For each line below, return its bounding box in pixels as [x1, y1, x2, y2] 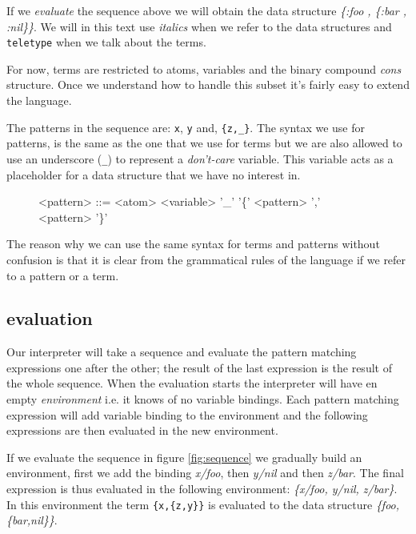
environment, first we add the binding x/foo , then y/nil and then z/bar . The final [6, 464, 404, 481]
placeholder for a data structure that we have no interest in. [6, 166, 301, 183]
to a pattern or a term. [6, 267, 119, 283]
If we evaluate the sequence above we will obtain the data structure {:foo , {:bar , [6, 2, 407, 18]
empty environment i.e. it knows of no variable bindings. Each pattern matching [6, 391, 399, 408]
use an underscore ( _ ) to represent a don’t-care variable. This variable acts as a [6, 150, 394, 167]
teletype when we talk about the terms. [6, 34, 206, 50]
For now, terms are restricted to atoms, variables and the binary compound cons [6, 60, 402, 77]
